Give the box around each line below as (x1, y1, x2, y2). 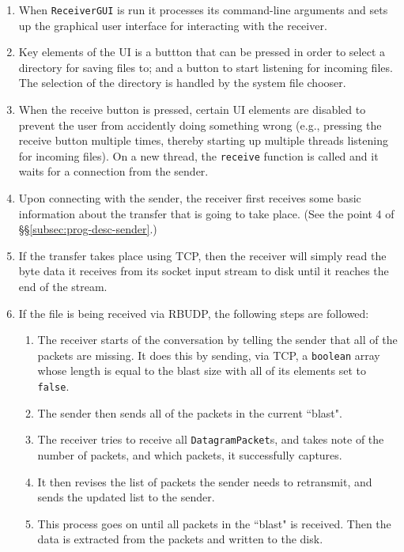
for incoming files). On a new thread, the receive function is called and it (18, 147, 379, 164)
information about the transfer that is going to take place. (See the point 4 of (18, 205, 395, 221)
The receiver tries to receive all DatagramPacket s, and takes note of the (37, 431, 384, 448)
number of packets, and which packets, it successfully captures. (37, 446, 342, 463)
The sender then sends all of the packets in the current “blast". (37, 404, 342, 421)
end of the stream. (18, 278, 108, 295)
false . (37, 378, 70, 395)
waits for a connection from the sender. (18, 163, 209, 180)
